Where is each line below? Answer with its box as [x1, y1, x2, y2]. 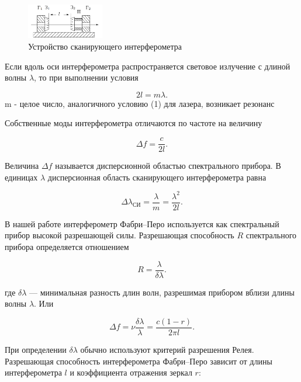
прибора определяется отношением [5, 241, 129, 253]
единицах [5, 171, 38, 183]
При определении [5, 343, 67, 355]
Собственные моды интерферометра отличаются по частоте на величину [5, 117, 262, 129]
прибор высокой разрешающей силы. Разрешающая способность [5, 229, 234, 241]
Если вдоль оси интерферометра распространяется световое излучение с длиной [5, 60, 290, 72]
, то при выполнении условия [34, 71, 139, 84]
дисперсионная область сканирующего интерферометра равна [47, 171, 267, 183]
